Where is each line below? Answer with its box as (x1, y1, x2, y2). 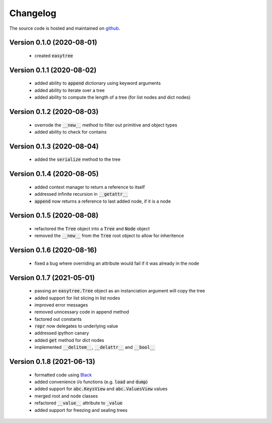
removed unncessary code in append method (34, 309, 129, 315)
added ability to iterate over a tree (34, 87, 105, 93)
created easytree (34, 52, 73, 58)
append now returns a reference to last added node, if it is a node (34, 198, 171, 204)
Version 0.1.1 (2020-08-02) (9, 66, 97, 74)
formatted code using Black (34, 372, 92, 378)
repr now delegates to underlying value (34, 323, 118, 329)
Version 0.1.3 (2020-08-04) (9, 142, 99, 151)
